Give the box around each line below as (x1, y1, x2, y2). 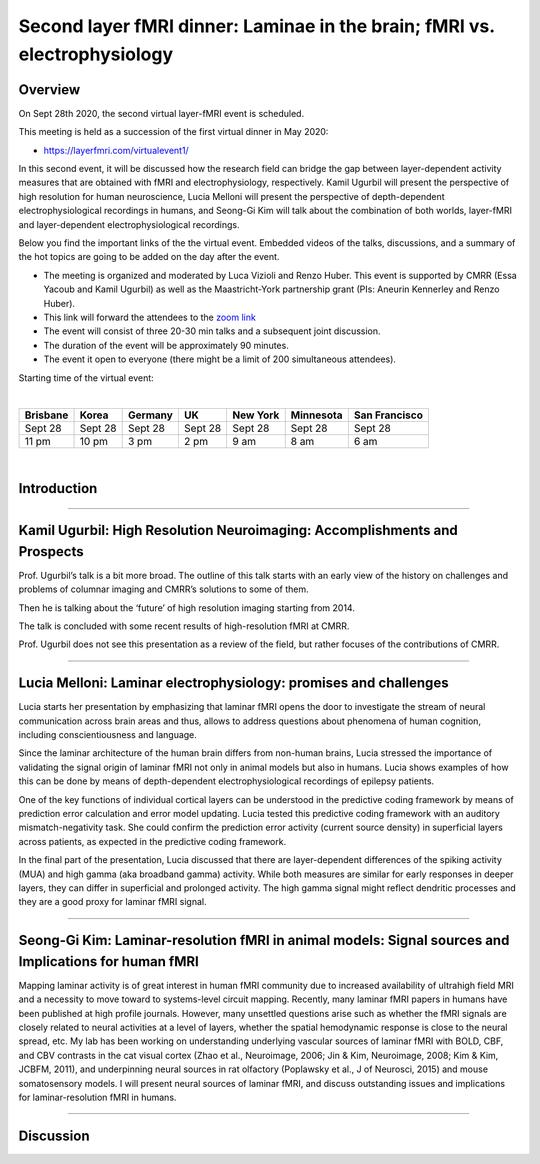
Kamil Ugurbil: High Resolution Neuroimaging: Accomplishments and (18, 522, 459, 539)
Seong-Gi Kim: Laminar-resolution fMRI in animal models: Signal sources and (18, 932, 510, 949)
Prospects (18, 543, 84, 560)
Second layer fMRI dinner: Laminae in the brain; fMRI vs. (18, 15, 495, 37)
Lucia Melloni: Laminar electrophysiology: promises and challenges (18, 675, 449, 692)
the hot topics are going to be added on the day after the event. (18, 251, 280, 263)
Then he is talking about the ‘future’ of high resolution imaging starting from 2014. (18, 601, 355, 614)
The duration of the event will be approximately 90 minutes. (43, 339, 289, 351)
